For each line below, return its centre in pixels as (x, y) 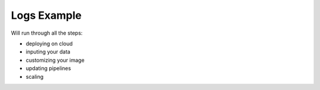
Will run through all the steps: (47, 33)
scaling (35, 76)
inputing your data (48, 52)
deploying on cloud (49, 44)
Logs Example (46, 15)
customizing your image (55, 60)
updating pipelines (48, 68)
